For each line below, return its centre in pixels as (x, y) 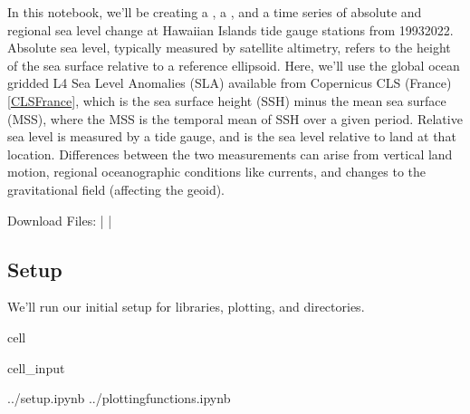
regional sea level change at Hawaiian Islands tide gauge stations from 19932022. (230, 29)
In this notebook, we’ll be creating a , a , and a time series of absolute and (215, 12)
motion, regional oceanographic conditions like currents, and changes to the (217, 172)
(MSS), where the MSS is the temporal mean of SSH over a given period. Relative (235, 118)
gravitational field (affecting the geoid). (116, 189)
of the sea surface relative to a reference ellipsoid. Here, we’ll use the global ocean (234, 65)
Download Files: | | (60, 220)
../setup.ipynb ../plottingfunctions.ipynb (119, 398)
